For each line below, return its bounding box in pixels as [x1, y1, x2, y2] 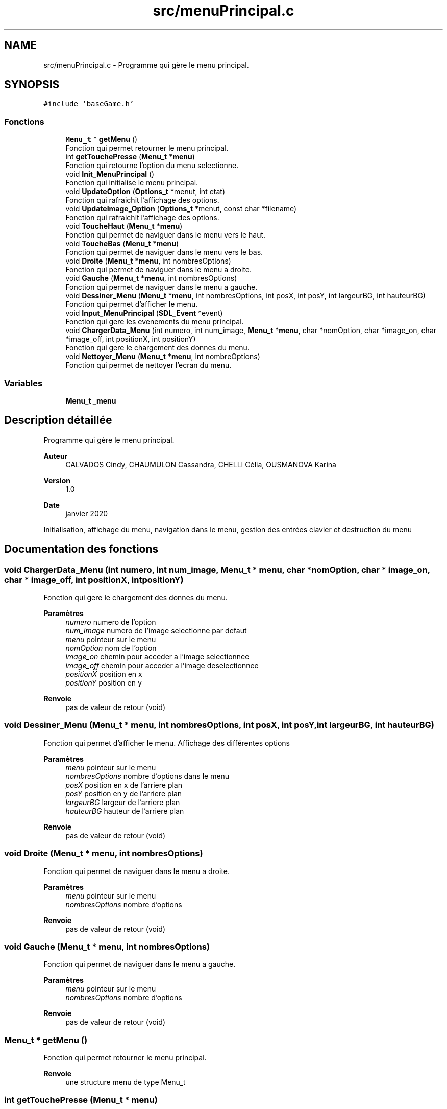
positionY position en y [65, 678, 142, 687]
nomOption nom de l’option [65, 644, 157, 652]
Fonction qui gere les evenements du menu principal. [65, 317, 244, 326]
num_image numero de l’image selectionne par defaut [65, 626, 247, 635]
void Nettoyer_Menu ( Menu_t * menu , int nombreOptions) [65, 352, 260, 361]
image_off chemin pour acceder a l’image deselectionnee [65, 661, 259, 670]
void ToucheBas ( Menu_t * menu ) [65, 239, 179, 248]
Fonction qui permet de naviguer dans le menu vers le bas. [65, 248, 263, 257]
